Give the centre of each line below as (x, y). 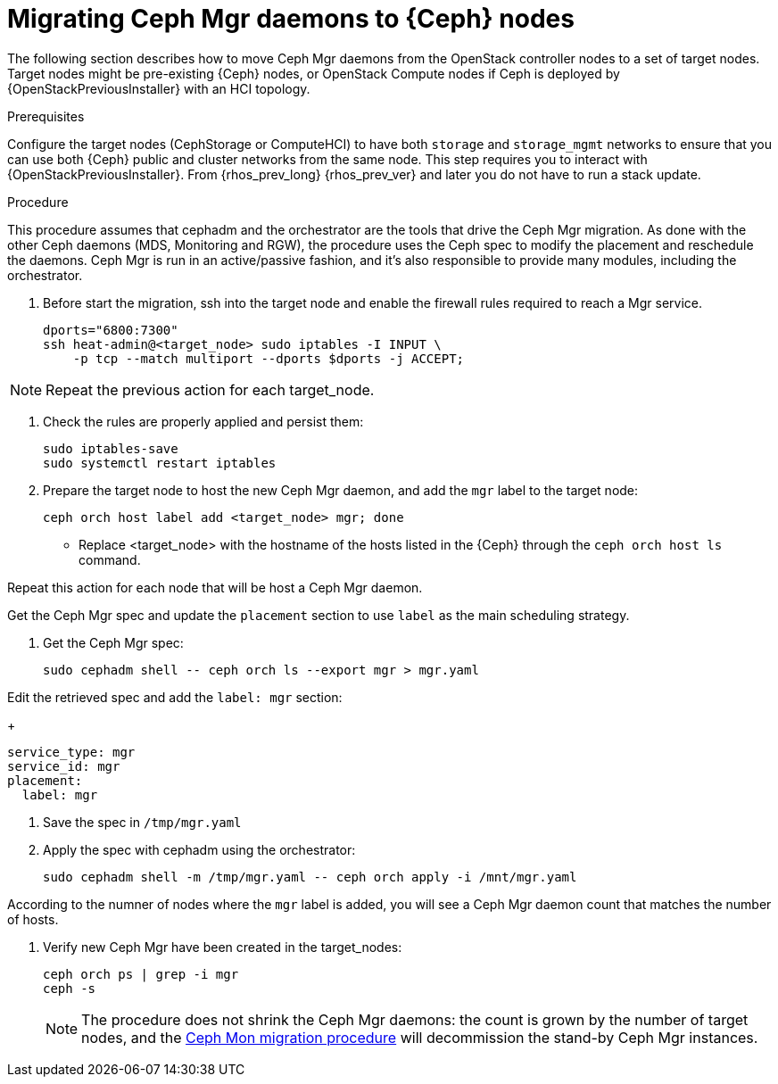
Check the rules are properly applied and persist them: (203, 421)
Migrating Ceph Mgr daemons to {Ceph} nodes (291, 19)
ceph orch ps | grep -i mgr (141, 974)
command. (110, 559)
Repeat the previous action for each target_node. (210, 389)
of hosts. (33, 919)
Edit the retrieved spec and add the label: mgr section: (175, 697)
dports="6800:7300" (111, 330)
